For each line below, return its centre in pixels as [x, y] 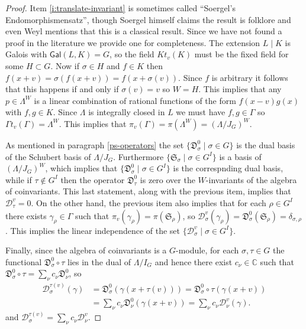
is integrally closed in [127, 112]
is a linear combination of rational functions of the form [135, 100]
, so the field [132, 54]
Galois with [26, 54]
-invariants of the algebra [251, 179]
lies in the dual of [99, 261]
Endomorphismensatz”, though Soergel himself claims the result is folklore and [148, 19]
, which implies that [81, 168]
